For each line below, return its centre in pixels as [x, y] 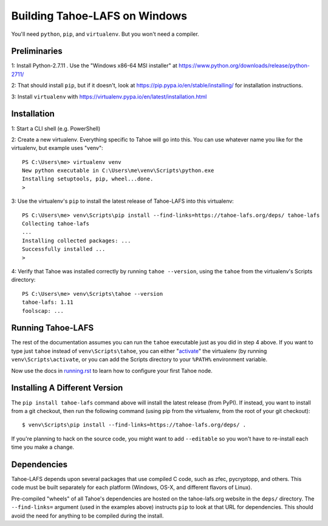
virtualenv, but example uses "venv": [57, 148]
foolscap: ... [43, 311]
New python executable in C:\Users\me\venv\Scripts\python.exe [118, 171]
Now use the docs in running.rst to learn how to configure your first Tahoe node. [112, 371]
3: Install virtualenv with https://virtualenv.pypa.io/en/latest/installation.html [109, 97]
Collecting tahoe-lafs [56, 224]
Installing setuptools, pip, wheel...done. [88, 179]
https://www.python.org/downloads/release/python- [244, 66]
